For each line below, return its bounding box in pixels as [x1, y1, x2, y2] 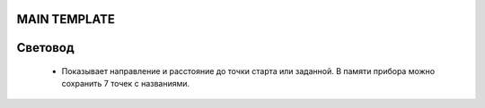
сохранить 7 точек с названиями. [61, 79, 190, 89]
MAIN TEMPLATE [16, 12, 116, 27]
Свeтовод [16, 40, 75, 55]
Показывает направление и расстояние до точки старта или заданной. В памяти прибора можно [61, 66, 436, 77]
